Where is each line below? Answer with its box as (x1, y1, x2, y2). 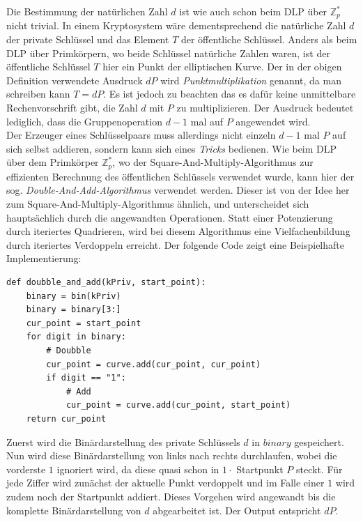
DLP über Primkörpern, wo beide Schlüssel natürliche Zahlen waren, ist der (6, 45, 330, 60)
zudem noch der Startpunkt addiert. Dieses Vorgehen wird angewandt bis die (6, 489, 336, 503)
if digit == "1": (46, 373, 126, 383)
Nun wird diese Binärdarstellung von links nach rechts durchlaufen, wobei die (6, 448, 337, 463)
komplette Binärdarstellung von (6, 502, 141, 517)
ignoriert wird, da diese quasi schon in (56, 461, 219, 476)
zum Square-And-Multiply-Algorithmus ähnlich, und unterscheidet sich (6, 197, 309, 211)
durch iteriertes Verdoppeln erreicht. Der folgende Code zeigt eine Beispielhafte (6, 237, 344, 252)
